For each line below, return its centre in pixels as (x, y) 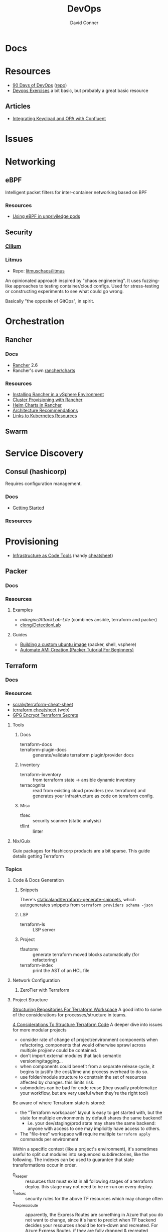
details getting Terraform (38, 856)
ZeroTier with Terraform (44, 990)
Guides (20, 635)
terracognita (33, 785)
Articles (18, 106)
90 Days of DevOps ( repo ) (40, 85)
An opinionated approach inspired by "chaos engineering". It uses (73, 280)
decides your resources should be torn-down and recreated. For (92, 1225)
